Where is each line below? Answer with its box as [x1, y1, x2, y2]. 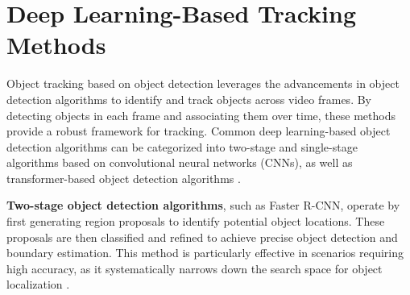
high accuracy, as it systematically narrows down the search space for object [6, 260, 383, 276]
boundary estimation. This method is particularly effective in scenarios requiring [6, 244, 404, 261]
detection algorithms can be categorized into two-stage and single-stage [6, 138, 358, 155]
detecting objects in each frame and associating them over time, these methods [6, 106, 396, 123]
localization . [6, 276, 70, 293]
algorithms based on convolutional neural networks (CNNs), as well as [6, 154, 353, 171]
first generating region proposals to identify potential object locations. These [6, 213, 385, 230]
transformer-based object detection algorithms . [6, 169, 241, 186]
